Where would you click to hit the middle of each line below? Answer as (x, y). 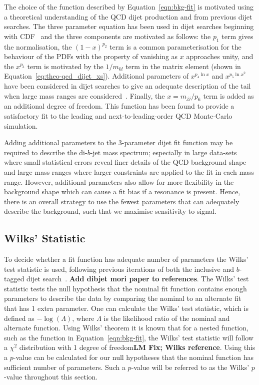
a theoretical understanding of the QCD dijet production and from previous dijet (128, 16)
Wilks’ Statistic (45, 238)
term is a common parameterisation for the (175, 46)
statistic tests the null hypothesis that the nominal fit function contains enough (125, 288)
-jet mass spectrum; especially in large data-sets (163, 152)
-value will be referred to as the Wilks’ (190, 367)
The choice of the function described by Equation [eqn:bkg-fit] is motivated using (129, 7)
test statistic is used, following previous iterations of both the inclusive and (119, 269)
